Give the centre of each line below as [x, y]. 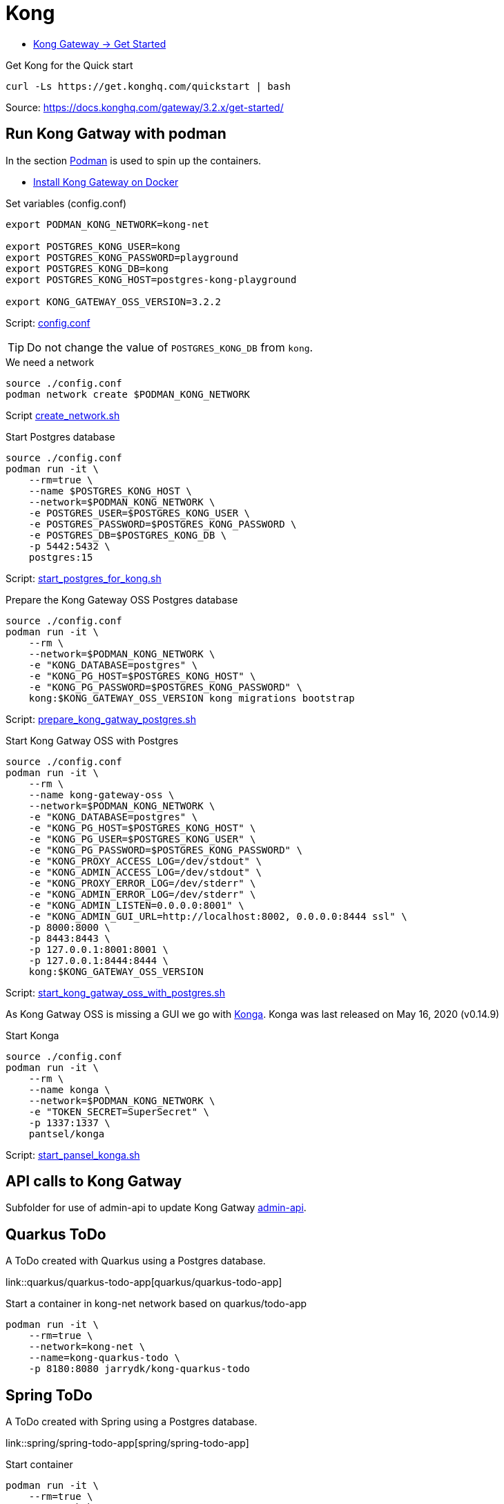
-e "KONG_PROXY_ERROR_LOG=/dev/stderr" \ [142, 883]
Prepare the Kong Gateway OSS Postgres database [122, 599]
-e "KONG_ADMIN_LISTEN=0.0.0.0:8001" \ [136, 905]
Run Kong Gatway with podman [116, 134]
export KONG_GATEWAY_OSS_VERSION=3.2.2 [113, 301]
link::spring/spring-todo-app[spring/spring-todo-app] [127, 1443]
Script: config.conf [48, 322]
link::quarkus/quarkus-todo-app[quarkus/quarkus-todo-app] [144, 1282]
